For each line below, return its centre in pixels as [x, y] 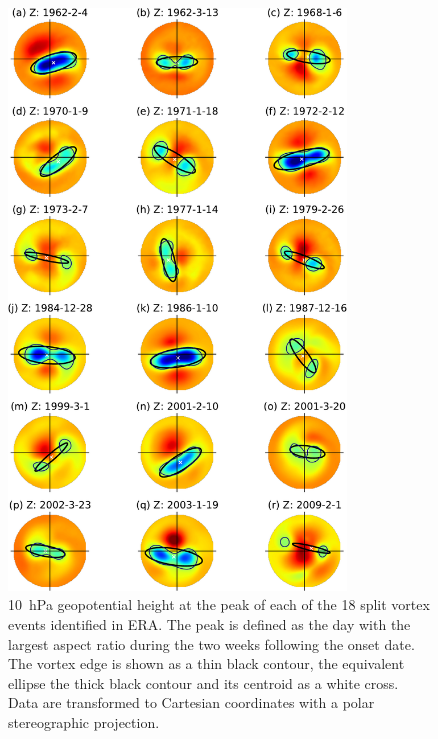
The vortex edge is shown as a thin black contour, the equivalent [206, 663]
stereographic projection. [84, 721]
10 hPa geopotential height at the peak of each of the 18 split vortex [219, 604]
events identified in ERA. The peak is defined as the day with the [209, 623]
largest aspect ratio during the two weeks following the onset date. [211, 643]
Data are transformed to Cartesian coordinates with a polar [191, 702]
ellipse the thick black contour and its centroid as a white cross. [203, 682]
